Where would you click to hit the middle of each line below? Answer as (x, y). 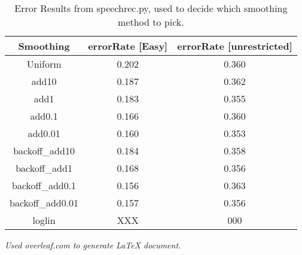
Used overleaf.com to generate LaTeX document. (93, 245)
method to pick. (151, 22)
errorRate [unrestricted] (235, 46)
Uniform (44, 64)
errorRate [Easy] (128, 46)
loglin (44, 220)
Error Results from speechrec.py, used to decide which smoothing (151, 8)
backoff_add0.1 (44, 185)
